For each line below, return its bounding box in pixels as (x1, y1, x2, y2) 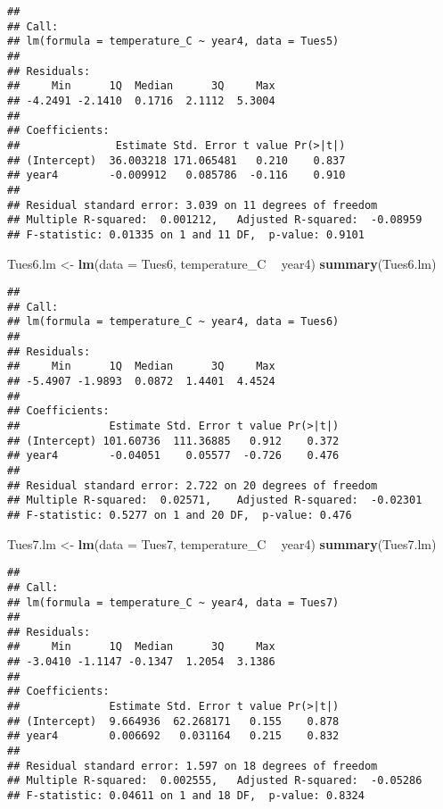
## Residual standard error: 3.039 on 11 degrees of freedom (7, 198, 378, 212)
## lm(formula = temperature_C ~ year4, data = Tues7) (7, 596, 340, 609)
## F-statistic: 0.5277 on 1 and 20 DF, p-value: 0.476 (7, 508, 352, 521)
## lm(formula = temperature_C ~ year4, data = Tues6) (7, 315, 340, 329)
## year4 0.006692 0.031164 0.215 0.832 (7, 730, 340, 743)
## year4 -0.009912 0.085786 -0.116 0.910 (7, 169, 346, 182)
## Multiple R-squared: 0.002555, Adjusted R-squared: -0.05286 (7, 774, 422, 788)
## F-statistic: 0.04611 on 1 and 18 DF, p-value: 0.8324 (7, 789, 365, 803)
